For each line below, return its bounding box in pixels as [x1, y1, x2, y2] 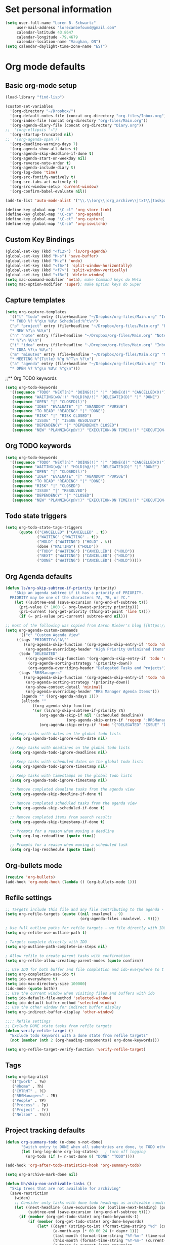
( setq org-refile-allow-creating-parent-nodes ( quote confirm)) [5, 958, 144, 963]
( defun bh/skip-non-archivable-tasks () [5, 1182, 92, 1187]
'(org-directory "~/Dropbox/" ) [10, 108, 76, 114]
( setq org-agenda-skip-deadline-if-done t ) [10, 792, 103, 797]
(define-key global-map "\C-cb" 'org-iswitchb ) [5, 221, 108, 226]
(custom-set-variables [5, 104, 53, 109]
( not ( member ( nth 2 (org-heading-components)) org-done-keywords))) [10, 1037, 159, 1043]
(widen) [14, 1195, 30, 1200]
